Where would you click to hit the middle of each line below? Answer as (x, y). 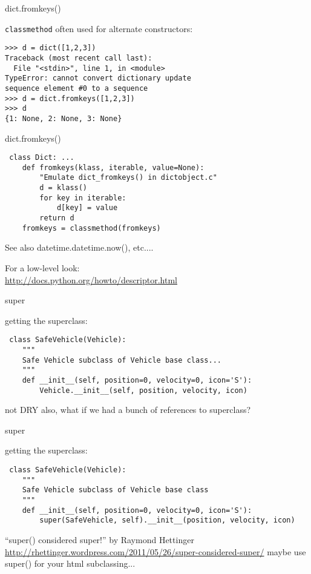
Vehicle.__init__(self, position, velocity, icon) (143, 390)
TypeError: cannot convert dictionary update (98, 78)
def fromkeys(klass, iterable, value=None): (113, 167)
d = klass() (64, 188)
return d (57, 218)
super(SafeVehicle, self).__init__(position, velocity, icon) (167, 520)
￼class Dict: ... (40, 158)
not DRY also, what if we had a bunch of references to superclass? (128, 410)
